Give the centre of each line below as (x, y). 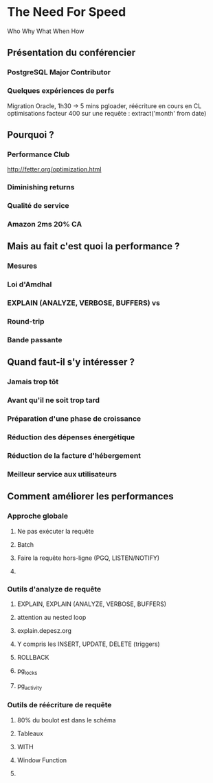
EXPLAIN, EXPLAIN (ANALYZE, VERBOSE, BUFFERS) (92, 604)
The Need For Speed (67, 12)
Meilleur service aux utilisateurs (62, 474)
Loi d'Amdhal (30, 284)
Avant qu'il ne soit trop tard (53, 400)
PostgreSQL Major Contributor (59, 72)
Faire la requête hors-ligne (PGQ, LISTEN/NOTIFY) (88, 558)
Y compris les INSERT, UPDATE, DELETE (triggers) (88, 644)
